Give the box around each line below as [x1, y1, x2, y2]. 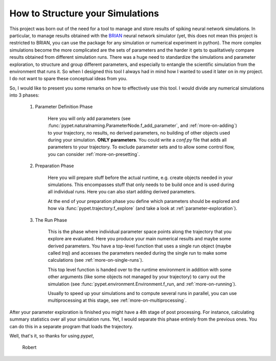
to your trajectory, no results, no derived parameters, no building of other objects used [48, 129, 230, 136]
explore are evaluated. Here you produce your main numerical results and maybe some [48, 236, 231, 242]
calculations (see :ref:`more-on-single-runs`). [48, 257, 144, 263]
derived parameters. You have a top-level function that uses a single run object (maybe [48, 243, 232, 249]
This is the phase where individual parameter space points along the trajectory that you [48, 228, 232, 235]
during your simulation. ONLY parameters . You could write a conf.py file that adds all [48, 137, 227, 143]
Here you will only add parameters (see [48, 115, 131, 121]
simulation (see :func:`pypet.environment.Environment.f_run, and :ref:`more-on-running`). [48, 281, 237, 287]
